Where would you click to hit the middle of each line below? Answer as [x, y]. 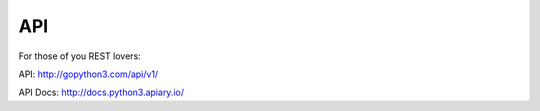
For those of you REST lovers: [80, 56]
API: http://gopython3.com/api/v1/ [88, 74]
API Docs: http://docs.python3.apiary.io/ [101, 92]
